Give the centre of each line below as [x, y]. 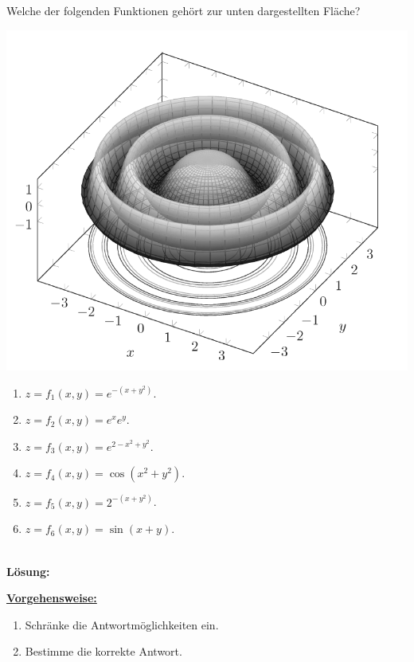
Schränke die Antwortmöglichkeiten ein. [122, 624]
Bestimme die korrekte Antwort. [103, 651]
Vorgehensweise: [52, 598]
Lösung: [28, 571]
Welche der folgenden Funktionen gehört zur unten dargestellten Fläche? [184, 11]
